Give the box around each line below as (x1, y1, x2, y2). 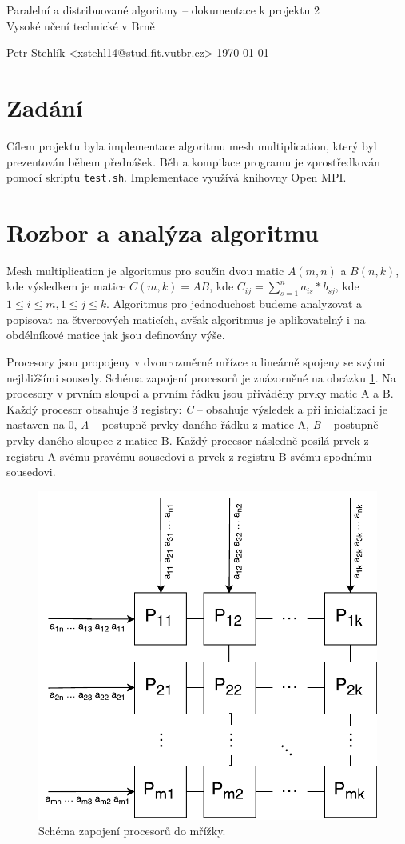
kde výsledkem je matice (6, 278, 126, 294)
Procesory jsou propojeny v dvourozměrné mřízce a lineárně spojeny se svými (6, 354, 386, 370)
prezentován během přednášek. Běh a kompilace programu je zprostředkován (6, 153, 381, 170)
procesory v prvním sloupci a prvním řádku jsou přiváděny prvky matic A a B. (6, 385, 394, 402)
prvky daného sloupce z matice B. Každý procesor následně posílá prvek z (6, 432, 369, 449)
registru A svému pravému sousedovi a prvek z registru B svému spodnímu (6, 447, 372, 464)
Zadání (6, 90, 83, 123)
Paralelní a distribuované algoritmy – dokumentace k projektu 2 (6, 2, 320, 18)
